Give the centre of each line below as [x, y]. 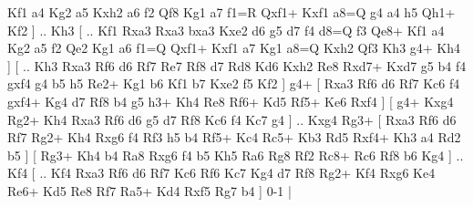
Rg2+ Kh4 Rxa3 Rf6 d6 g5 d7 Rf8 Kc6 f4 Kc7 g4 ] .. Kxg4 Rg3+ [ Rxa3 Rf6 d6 [232, 119]
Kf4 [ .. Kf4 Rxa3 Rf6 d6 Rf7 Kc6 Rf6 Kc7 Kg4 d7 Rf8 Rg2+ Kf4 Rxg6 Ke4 [221, 173]
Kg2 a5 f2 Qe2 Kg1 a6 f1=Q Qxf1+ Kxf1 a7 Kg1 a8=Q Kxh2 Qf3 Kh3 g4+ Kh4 [234, 48]
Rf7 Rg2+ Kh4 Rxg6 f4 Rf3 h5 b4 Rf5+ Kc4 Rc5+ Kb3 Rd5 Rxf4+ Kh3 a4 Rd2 [234, 137]
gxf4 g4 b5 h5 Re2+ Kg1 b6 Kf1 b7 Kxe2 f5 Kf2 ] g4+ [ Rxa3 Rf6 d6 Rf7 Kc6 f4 [234, 83]
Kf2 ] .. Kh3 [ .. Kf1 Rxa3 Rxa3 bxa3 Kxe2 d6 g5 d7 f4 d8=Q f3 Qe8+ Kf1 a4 [226, 30]
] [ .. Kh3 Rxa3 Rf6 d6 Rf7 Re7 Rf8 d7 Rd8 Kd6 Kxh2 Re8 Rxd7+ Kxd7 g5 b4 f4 [237, 65]
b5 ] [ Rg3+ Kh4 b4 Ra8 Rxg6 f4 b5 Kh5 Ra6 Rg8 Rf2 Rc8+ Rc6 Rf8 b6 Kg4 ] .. [236, 155]
